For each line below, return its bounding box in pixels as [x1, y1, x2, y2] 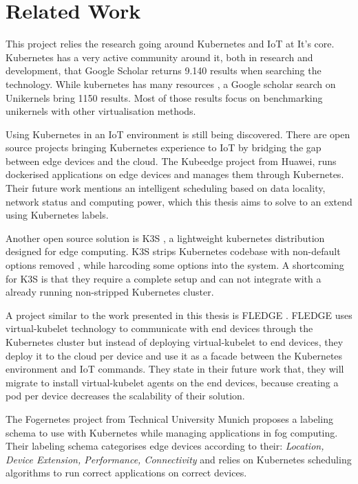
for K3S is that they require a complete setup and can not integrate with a [6, 271, 322, 285]
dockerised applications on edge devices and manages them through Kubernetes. [6, 167, 344, 181]
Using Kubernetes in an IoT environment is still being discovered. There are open [6, 126, 350, 141]
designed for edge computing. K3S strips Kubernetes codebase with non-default [6, 244, 341, 258]
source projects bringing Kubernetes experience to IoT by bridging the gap [6, 140, 322, 155]
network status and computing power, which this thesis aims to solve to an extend [6, 194, 352, 208]
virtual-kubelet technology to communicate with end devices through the [6, 321, 313, 335]
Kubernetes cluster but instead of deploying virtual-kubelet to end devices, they [6, 335, 344, 349]
